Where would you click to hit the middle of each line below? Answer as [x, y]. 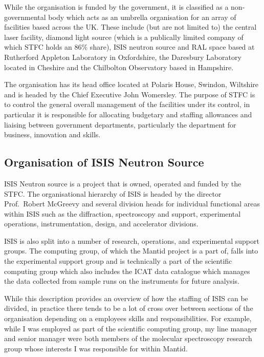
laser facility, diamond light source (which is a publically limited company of [124, 37]
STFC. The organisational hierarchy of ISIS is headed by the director [113, 193]
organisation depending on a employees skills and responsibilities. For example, [128, 318]
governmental [25, 17]
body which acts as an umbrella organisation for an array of [142, 17]
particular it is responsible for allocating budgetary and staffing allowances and [128, 114]
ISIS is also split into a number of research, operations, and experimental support [132, 240]
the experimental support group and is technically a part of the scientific [118, 261]
